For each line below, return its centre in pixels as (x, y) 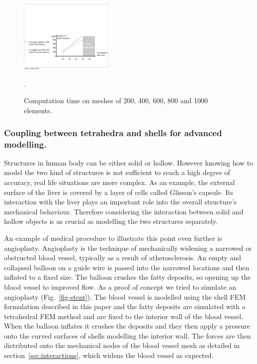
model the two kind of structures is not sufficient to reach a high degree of (117, 172)
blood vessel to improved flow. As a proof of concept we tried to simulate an (120, 286)
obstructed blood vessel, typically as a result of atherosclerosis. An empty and (123, 258)
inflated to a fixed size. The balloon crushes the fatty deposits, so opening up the (128, 277)
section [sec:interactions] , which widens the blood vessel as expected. (109, 355)
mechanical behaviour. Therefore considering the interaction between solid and (124, 211)
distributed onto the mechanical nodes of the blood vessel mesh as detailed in (122, 345)
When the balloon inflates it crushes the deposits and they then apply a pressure (127, 326)
